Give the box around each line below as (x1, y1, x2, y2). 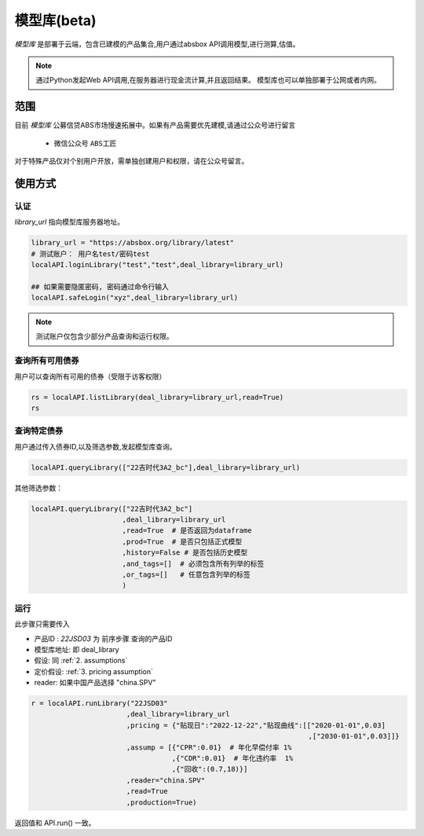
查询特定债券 (14, 425, 64, 436)
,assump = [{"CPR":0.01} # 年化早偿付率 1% (126, 742, 292, 752)
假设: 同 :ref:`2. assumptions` (34, 656, 128, 665)
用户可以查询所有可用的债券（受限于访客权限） (14, 372, 166, 381)
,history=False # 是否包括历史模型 (122, 548, 248, 557)
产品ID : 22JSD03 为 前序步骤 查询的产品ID (34, 633, 173, 643)
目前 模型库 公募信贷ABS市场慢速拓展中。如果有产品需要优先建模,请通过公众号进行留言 (14, 120, 296, 130)
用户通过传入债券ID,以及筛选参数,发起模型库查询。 (14, 442, 177, 451)
